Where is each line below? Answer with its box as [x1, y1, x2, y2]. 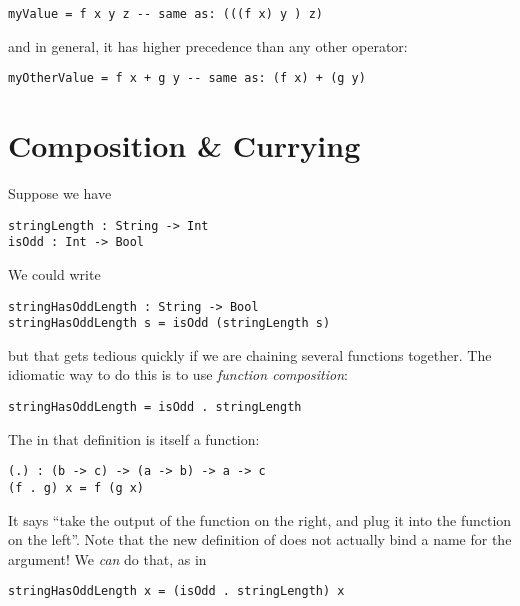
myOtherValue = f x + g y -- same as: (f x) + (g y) [8, 71, 366, 86]
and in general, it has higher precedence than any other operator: [8, 35, 408, 56]
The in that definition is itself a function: [8, 428, 260, 449]
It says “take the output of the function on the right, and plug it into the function [8, 509, 512, 530]
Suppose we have [8, 183, 112, 204]
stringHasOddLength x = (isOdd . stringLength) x [8, 584, 345, 599]
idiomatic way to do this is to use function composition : [8, 364, 348, 385]
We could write [8, 263, 101, 284]
